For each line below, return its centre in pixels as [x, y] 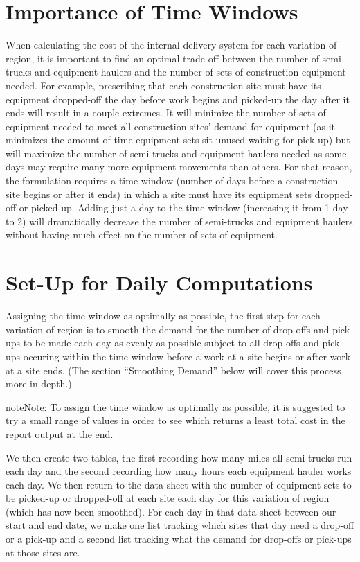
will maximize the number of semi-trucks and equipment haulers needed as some [176, 153]
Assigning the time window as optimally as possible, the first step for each [163, 316]
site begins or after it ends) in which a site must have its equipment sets [159, 194]
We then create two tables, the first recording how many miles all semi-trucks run [179, 457]
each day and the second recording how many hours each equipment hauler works [179, 471]
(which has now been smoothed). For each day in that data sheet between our [171, 511]
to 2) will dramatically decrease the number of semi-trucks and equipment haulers [179, 221]
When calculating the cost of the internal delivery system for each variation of [171, 45]
